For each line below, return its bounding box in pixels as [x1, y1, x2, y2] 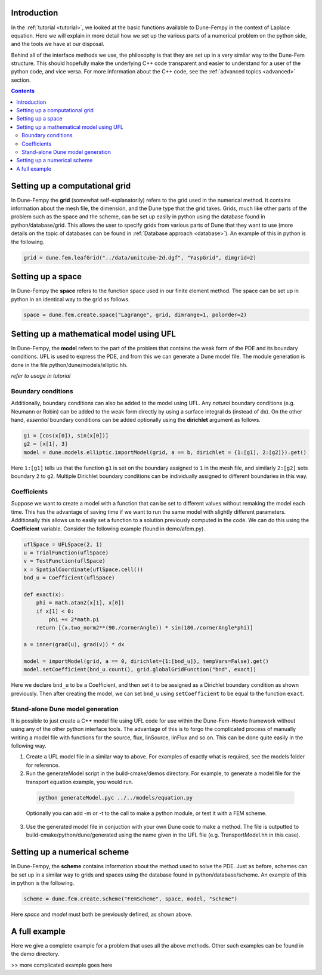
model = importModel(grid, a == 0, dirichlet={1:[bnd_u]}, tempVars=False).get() [23, 658, 270, 665]
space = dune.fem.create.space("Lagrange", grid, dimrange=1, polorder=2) [23, 311, 247, 319]
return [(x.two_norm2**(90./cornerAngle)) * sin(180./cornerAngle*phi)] [36, 624, 253, 631]
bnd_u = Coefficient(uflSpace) [23, 575, 116, 581]
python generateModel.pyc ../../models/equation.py [38, 794, 193, 801]
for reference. [26, 761, 60, 769]
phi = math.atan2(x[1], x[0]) [36, 600, 125, 606]
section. [11, 76, 31, 84]
